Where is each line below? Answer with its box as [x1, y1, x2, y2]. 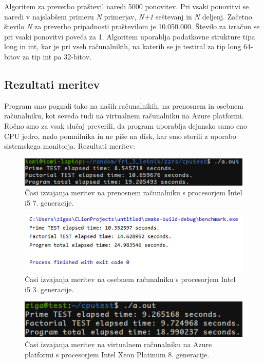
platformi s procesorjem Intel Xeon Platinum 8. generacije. [25, 349, 210, 359]
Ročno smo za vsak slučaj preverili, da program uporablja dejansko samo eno [4, 120, 247, 131]
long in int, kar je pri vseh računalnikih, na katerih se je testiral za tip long [4, 41, 241, 52]
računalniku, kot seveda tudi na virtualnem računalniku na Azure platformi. [4, 110, 244, 121]
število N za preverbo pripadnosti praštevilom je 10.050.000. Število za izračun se [4, 21, 260, 32]
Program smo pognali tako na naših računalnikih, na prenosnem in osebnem [4, 100, 243, 111]
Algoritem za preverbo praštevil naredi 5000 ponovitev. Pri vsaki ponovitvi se [4, 1, 249, 11]
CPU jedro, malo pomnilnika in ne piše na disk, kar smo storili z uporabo [4, 130, 236, 141]
